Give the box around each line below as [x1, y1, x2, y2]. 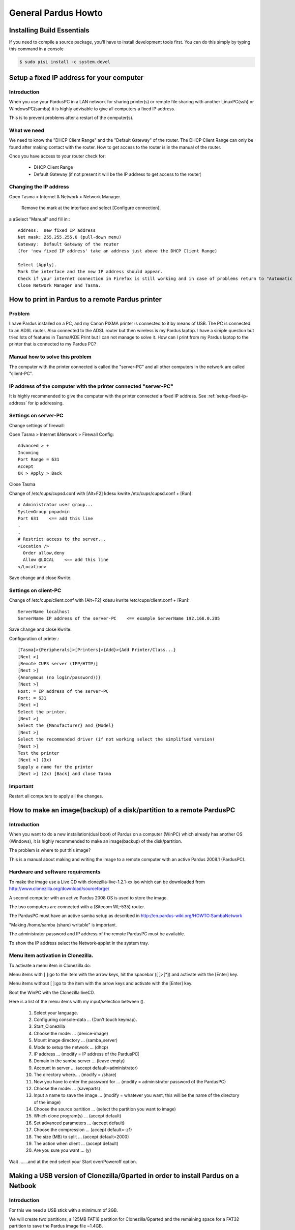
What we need [9, 127, 44, 134]
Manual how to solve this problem [9, 353, 92, 360]
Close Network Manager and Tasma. [18, 283, 101, 288]
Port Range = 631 [18, 457, 59, 462]
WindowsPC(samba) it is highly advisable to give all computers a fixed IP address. [9, 106, 176, 112]
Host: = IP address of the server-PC [18, 688, 109, 694]
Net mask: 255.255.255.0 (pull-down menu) [18, 234, 122, 240]
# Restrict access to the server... [18, 536, 106, 542]
